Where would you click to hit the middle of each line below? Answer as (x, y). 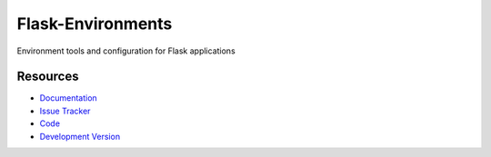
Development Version (80, 136)
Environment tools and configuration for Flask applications (126, 51)
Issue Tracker (65, 111)
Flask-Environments (95, 24)
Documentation (68, 98)
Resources (48, 77)
